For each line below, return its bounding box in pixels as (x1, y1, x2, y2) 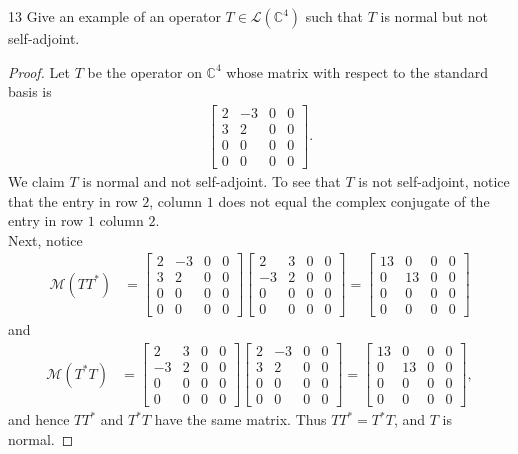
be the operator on (87, 61, 202, 82)
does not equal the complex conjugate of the (218, 190, 490, 211)
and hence (8, 409, 70, 430)
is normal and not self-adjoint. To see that (82, 170, 341, 191)
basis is (8, 81, 52, 102)
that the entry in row (8, 190, 138, 211)
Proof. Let (8, 61, 70, 82)
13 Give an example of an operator (8, 6, 221, 26)
